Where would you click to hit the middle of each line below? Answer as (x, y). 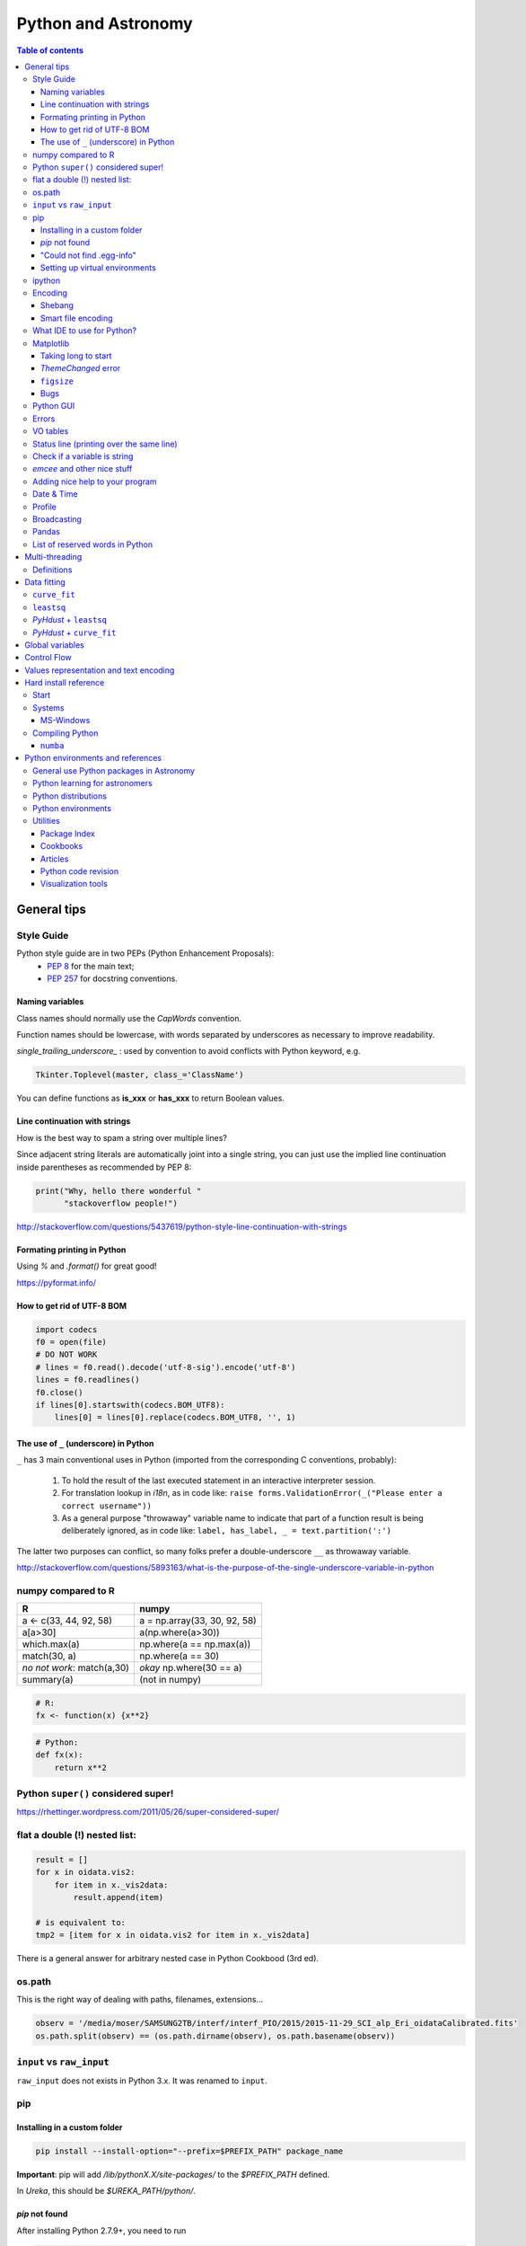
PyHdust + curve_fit (75, 632)
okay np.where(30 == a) (191, 1668)
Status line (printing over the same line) (105, 444)
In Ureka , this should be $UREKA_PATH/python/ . (106, 2191)
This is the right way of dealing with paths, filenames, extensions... (140, 2000)
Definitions (53, 570)
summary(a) (48, 1680)
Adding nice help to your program (95, 482)
